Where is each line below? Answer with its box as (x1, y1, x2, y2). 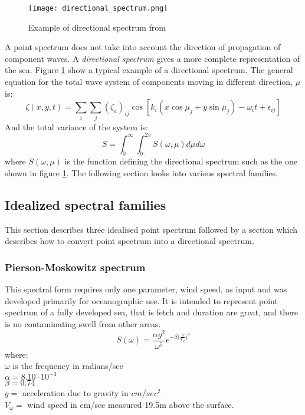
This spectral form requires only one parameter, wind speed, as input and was (5, 283, 287, 295)
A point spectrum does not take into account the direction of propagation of (5, 41, 281, 53)
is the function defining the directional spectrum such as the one (64, 155, 297, 167)
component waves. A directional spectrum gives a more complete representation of (5, 52, 300, 64)
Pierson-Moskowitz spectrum (5, 259, 146, 274)
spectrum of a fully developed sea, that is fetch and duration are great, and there (5, 306, 299, 318)
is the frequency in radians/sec (12, 360, 123, 372)
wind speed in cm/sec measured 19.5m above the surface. (27, 398, 234, 410)
